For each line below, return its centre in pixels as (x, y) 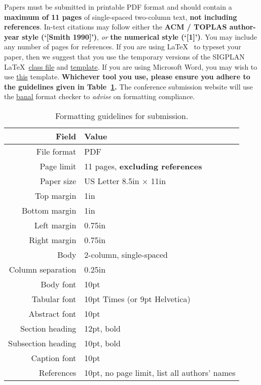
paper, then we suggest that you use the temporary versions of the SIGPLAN (124, 56)
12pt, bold (102, 328)
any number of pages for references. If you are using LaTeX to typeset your (123, 47)
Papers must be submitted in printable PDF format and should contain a (118, 7)
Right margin (53, 240)
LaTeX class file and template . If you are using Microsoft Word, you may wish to (131, 66)
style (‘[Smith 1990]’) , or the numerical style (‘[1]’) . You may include (140, 36)
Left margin (55, 225)
